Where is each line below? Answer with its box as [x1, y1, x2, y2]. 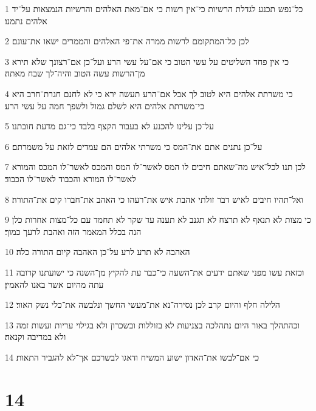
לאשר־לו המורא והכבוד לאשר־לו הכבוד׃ [5, 172, 136, 185]
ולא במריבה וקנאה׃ [5, 330, 66, 343]
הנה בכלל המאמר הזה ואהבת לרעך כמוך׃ [5, 225, 142, 237]
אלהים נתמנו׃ [5, 14, 47, 27]
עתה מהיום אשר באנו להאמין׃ [5, 277, 104, 290]
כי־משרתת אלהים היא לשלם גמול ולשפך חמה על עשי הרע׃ [5, 99, 205, 112]
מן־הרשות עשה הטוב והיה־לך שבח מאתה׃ [5, 67, 145, 80]
